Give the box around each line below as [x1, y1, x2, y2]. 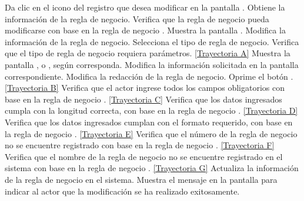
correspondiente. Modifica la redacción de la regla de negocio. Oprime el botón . [5, 70, 293, 82]
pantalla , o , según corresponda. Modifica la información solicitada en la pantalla [5, 58, 299, 70]
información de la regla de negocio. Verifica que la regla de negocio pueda [5, 12, 269, 25]
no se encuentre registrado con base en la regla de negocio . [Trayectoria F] [5, 139, 275, 151]
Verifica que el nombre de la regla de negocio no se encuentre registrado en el [5, 150, 283, 162]
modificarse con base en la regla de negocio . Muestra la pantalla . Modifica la [5, 24, 286, 36]
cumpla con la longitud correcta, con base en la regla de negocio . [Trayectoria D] [5, 104, 298, 117]
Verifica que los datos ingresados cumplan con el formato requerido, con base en [5, 115, 293, 128]
